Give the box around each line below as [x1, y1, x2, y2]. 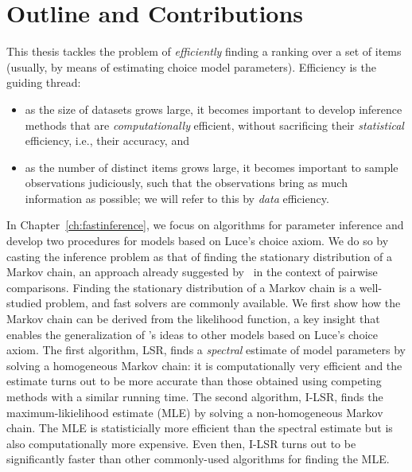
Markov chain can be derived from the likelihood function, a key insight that [6, 310, 380, 327]
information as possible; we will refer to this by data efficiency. [25, 189, 329, 206]
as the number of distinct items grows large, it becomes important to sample [25, 158, 398, 175]
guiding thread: [6, 74, 81, 91]
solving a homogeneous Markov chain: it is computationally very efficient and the [6, 357, 402, 373]
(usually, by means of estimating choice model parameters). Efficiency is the [6, 58, 376, 75]
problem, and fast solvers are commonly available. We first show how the [45, 295, 401, 311]
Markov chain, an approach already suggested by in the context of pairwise [6, 263, 378, 280]
